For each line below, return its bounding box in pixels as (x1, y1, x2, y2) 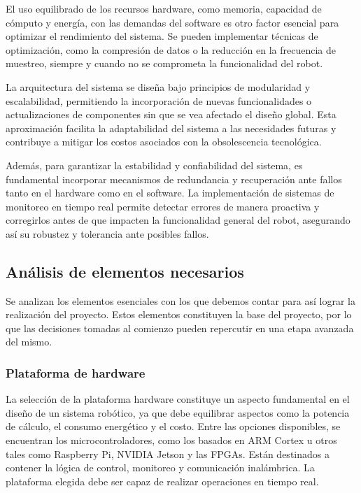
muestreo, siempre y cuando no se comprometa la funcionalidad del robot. (6, 56, 323, 71)
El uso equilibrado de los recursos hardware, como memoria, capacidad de (6, 1, 322, 15)
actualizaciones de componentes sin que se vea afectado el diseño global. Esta (6, 107, 337, 122)
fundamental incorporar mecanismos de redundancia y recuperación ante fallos (6, 171, 342, 186)
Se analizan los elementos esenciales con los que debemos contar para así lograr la (6, 293, 355, 308)
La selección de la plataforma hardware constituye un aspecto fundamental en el (6, 392, 350, 406)
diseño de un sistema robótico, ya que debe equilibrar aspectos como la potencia (6, 405, 350, 420)
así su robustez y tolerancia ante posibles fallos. (6, 226, 209, 241)
